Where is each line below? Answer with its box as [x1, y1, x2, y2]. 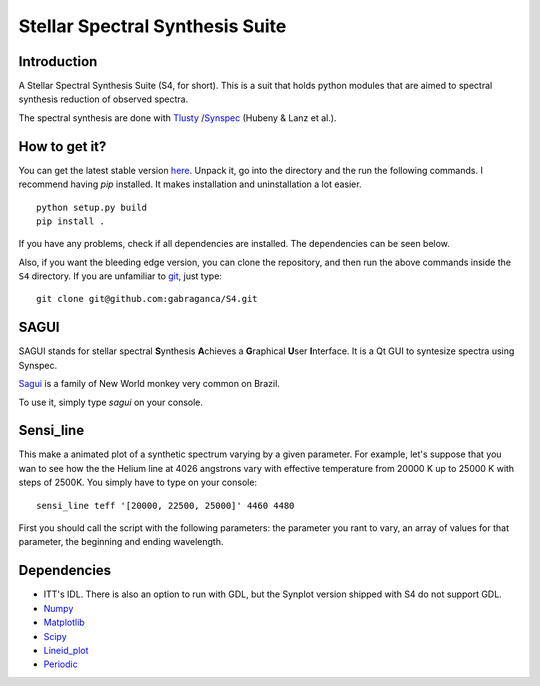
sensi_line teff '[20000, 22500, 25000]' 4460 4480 [36, 500, 295, 511]
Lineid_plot [43, 644, 89, 656]
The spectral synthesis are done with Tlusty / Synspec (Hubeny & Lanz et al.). [18, 111, 337, 124]
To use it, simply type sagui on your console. [18, 396, 204, 408]
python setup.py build [36, 201, 148, 213]
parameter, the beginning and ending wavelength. [18, 536, 224, 548]
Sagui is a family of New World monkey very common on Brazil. [18, 378, 280, 390]
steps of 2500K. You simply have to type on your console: [18, 476, 258, 489]
